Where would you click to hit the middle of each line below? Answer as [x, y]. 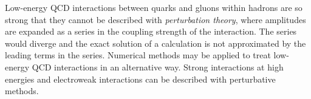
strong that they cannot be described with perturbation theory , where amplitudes [155, 19]
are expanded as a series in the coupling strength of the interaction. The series [151, 31]
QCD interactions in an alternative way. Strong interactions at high [158, 67]
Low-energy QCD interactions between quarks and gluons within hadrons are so [154, 7]
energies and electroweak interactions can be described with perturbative [140, 79]
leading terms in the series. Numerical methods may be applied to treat [138, 55]
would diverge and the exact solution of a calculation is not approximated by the [155, 43]
